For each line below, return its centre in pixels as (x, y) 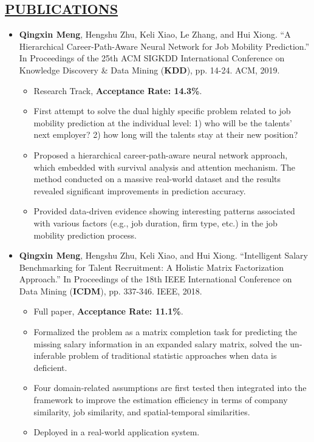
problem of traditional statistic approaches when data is (172, 355)
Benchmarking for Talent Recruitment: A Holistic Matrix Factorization (152, 267)
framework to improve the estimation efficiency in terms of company (161, 400)
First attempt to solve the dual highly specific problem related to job (162, 111)
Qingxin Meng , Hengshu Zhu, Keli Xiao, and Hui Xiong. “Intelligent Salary (163, 255)
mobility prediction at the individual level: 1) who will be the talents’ (163, 122)
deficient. (50, 367)
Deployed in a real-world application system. (117, 432)
